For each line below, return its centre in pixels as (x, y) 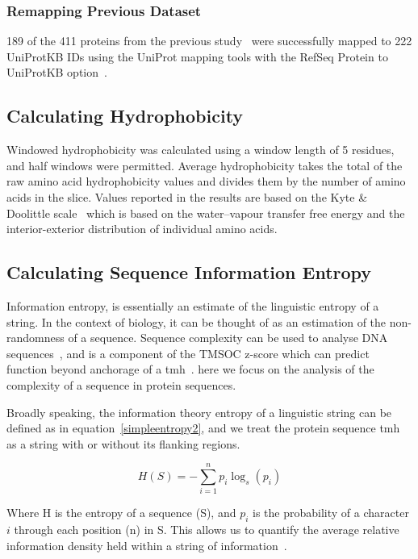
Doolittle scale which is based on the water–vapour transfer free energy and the (206, 213)
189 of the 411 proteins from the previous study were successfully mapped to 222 (209, 41)
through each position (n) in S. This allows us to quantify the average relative (207, 530)
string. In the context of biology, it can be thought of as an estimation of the (196, 321)
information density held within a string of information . (147, 545)
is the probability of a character (331, 513)
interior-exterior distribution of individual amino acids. (142, 229)
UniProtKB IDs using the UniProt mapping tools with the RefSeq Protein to (197, 56)
